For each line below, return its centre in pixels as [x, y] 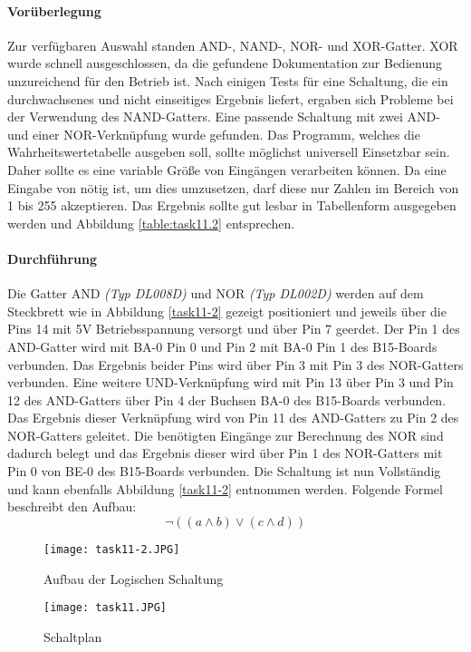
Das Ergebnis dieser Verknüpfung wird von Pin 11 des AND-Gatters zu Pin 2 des [233, 418]
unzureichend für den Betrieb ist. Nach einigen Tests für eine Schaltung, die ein [228, 80]
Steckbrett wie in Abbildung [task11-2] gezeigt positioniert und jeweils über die [227, 311]
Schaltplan [73, 636]
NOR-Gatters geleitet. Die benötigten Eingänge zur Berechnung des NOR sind [226, 435]
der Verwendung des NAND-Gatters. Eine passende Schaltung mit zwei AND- [224, 117]
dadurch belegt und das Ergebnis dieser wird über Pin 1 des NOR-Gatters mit [225, 453]
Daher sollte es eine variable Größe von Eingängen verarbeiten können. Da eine [227, 169]
